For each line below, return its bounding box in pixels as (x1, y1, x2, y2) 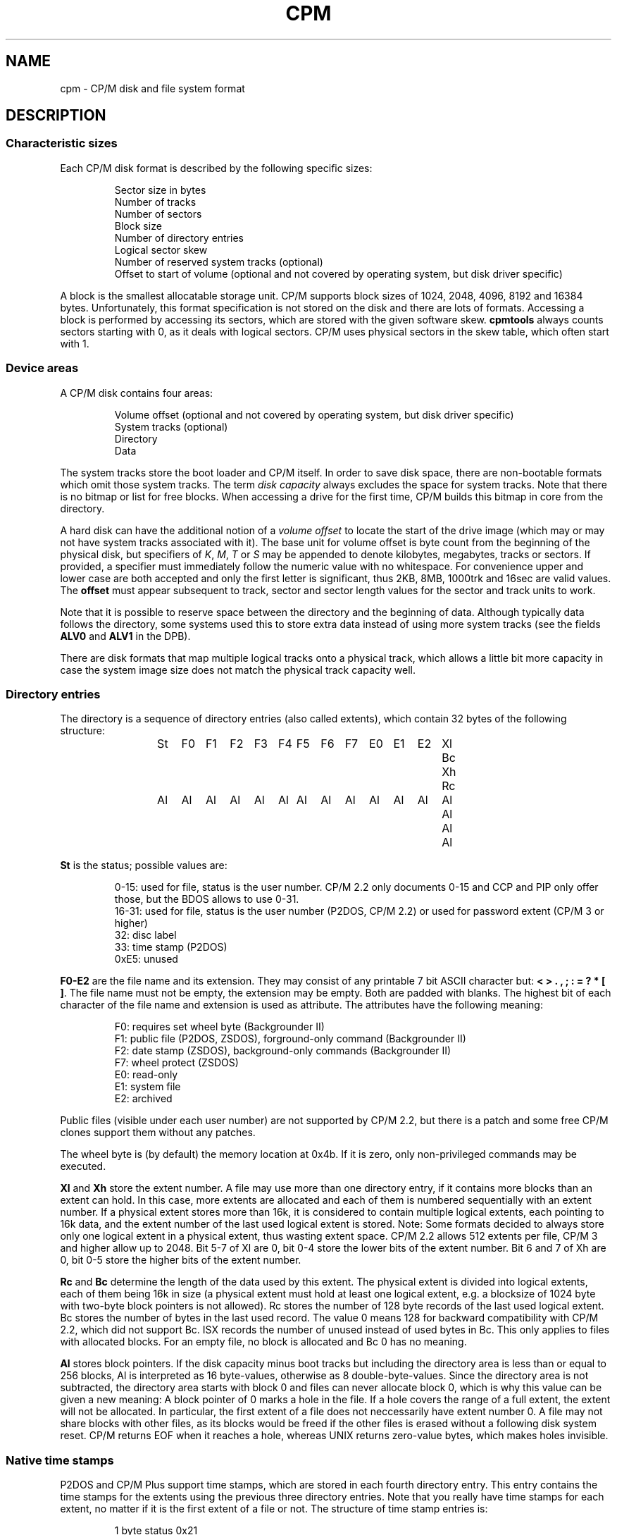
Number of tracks (114, 195, 197, 208)
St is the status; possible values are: (60, 859, 228, 872)
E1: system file (114, 1080, 181, 1093)
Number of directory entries (114, 231, 244, 244)
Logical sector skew (114, 243, 208, 256)
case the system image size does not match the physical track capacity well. (60, 663, 416, 676)
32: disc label (114, 929, 177, 942)
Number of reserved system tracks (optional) (114, 255, 323, 268)
